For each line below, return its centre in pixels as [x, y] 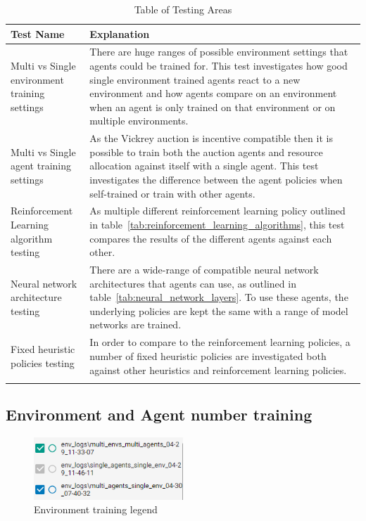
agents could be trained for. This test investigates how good [219, 66]
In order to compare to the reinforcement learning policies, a [220, 342]
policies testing [43, 362]
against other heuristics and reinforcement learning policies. [218, 369]
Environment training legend [96, 509]
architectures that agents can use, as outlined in [193, 283]
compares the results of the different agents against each [211, 238]
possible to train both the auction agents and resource [206, 152]
